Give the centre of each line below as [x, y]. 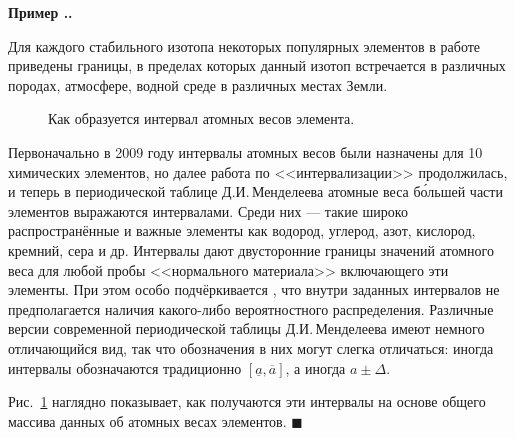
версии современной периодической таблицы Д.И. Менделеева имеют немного [246, 328]
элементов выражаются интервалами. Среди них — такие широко [208, 210]
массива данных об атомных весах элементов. [147, 420]
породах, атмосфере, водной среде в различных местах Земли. [198, 84]
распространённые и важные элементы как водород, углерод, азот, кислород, [242, 230]
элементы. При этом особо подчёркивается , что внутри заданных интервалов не [254, 289]
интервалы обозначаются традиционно [125, 367]
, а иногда [315, 367]
